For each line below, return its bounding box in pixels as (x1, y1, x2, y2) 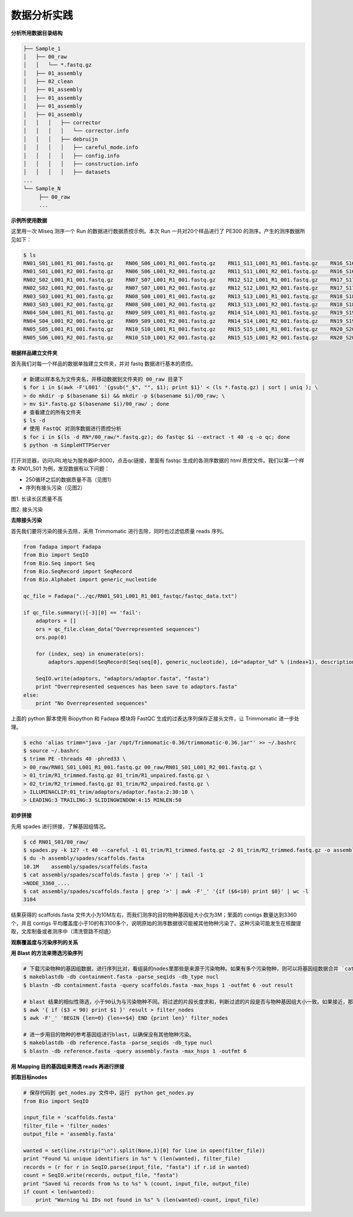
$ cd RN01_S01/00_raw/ (23, 838, 89, 845)
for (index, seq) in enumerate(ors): (35, 650, 145, 657)
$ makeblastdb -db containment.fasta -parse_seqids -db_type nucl (23, 974, 219, 980)
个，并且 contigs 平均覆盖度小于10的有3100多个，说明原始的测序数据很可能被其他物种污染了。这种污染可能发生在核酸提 (11, 920, 302, 927)
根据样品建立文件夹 (11, 349, 58, 356)
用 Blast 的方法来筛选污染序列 (11, 949, 83, 957)
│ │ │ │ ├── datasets (23, 168, 111, 176)
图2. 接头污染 (11, 506, 44, 513)
